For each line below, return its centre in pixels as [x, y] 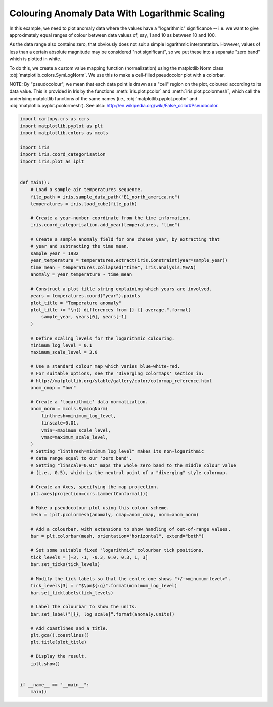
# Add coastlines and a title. [69, 628]
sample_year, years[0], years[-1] [84, 317]
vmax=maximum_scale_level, [75, 437]
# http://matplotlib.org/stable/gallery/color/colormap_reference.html [121, 381]
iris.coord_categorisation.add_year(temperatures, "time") [105, 225]
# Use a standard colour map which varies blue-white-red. [105, 367]
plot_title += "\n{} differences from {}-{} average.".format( [111, 310]
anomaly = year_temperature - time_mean [81, 275]
